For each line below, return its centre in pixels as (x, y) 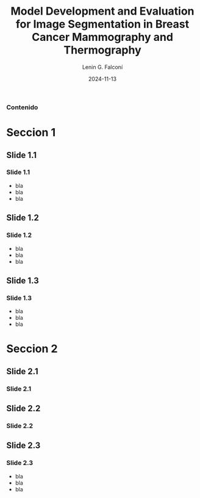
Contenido (22, 107)
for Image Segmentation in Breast (102, 24)
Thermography (102, 50)
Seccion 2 (32, 349)
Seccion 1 (31, 133)
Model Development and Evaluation (102, 11)
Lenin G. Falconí (102, 67)
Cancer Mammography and (102, 37)
